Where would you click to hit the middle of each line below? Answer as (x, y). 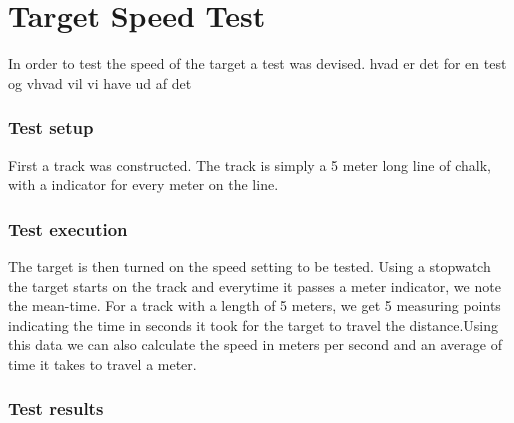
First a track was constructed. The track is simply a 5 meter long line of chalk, (249, 164)
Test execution (68, 228)
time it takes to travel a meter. (102, 363)
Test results (56, 408)
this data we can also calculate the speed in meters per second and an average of (255, 344)
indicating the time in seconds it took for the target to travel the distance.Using (253, 324)
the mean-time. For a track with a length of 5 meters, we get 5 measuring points (254, 305)
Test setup (51, 127)
